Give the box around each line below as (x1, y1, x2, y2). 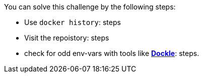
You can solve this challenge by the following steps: (4, 2, 176, 11)
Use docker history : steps (24, 18, 121, 26)
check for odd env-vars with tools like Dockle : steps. (24, 49, 199, 57)
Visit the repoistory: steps (24, 33, 109, 42)
